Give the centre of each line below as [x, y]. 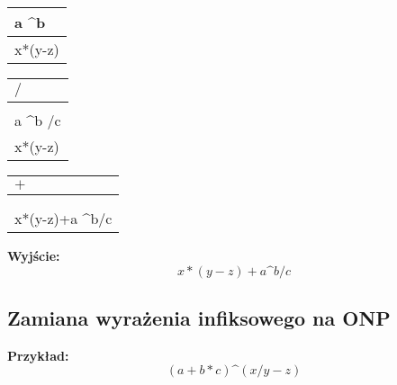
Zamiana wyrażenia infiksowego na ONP [199, 317]
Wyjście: [34, 255]
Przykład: [38, 355]
